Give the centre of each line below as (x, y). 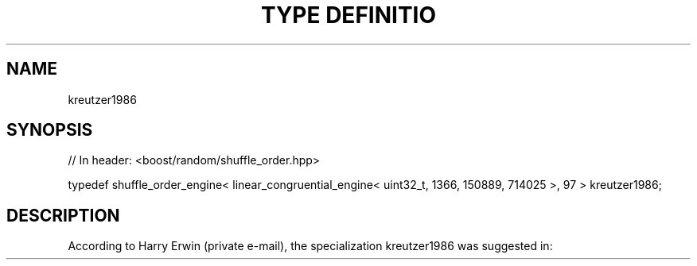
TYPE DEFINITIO (348, 15)
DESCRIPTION (63, 215)
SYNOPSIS (50, 130)
